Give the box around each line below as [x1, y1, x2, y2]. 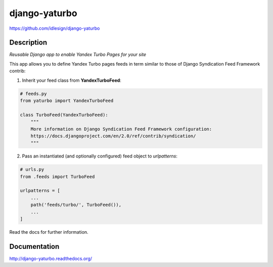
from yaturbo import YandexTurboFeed [20, 98, 114, 103]
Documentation [9, 242, 60, 251]
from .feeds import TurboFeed [20, 174, 95, 179]
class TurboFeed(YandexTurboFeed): [20, 112, 108, 118]
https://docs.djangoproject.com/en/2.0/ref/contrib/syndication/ [30, 133, 196, 139]
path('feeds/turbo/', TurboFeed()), [30, 202, 121, 208]
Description [9, 38, 48, 47]
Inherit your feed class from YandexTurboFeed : [22, 77, 121, 83]
